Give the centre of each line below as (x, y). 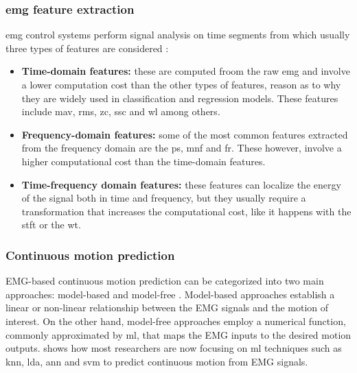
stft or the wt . (51, 225)
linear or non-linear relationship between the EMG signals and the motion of (167, 308)
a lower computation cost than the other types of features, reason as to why (181, 84)
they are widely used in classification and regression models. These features (180, 98)
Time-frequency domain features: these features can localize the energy (181, 184)
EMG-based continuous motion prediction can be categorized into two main (165, 281)
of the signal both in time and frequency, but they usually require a (164, 198)
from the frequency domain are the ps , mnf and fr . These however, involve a (182, 148)
